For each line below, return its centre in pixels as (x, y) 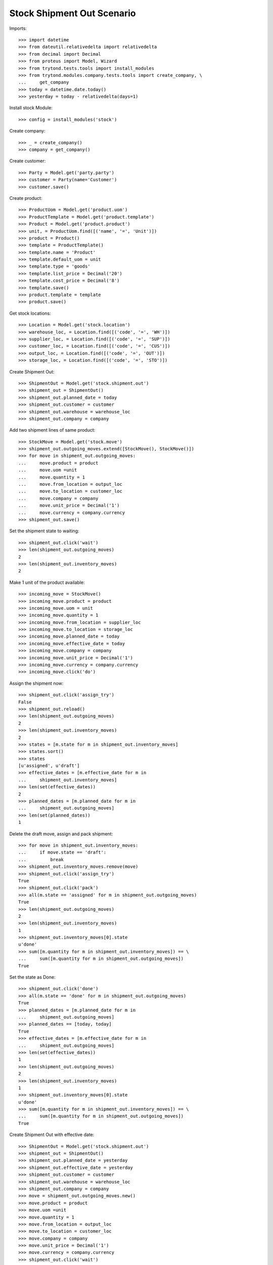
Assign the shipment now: (36, 683)
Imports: (18, 28)
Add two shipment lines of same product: (52, 430)
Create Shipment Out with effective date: (52, 1135)
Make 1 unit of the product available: (47, 582)
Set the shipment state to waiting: (44, 531)
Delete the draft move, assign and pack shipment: (61, 834)
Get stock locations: (30, 313)
